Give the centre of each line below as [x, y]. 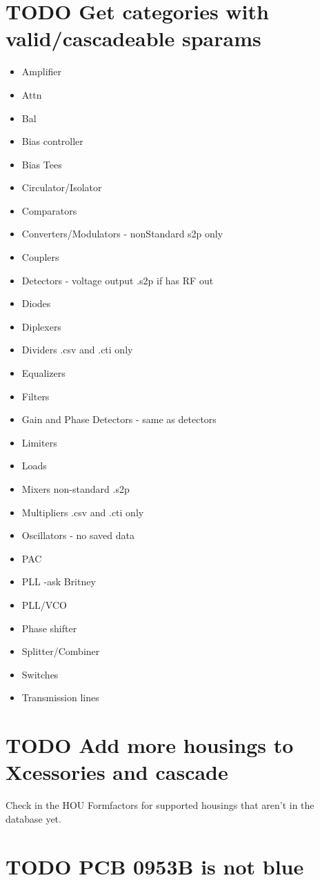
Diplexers [41, 326]
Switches [40, 674]
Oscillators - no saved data [78, 535]
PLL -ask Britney [59, 581]
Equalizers [43, 373]
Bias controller [52, 141]
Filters [36, 396]
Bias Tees [42, 164]
